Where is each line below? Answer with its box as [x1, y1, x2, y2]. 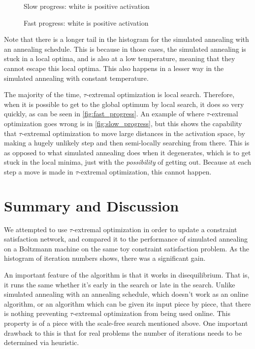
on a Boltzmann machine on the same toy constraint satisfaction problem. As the [4, 243, 250, 253]
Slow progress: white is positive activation [24, 1, 150, 11]
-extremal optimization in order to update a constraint [72, 224, 237, 234]
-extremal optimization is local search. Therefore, [86, 89, 235, 100]
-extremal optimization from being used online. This [73, 308, 230, 318]
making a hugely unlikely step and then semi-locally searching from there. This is [4, 138, 250, 148]
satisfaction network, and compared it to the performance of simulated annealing [4, 234, 248, 244]
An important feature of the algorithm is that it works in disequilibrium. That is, [4, 270, 250, 279]
